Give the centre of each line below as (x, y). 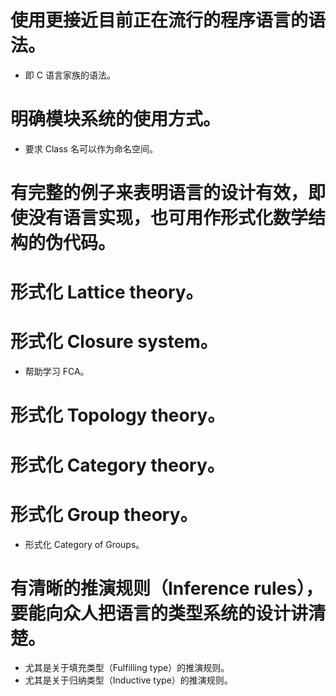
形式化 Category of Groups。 (84, 544)
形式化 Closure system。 (114, 342)
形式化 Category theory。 (117, 465)
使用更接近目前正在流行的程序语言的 (159, 20)
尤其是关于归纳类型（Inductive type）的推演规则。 (128, 680)
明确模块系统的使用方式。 (116, 119)
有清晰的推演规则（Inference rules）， (166, 588)
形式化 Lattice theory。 (107, 292)
